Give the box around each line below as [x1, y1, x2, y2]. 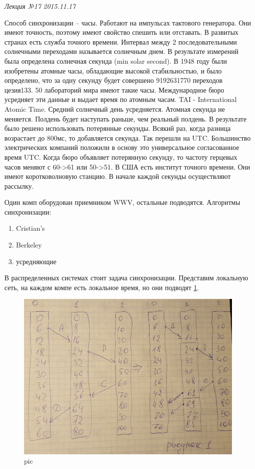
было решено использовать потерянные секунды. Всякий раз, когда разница [4, 123, 231, 133]
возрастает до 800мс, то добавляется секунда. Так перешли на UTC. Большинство [4, 132, 251, 143]
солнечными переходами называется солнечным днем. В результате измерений [4, 46, 239, 56]
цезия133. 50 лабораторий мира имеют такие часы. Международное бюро [4, 84, 225, 95]
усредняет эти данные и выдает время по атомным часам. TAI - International [4, 94, 237, 104]
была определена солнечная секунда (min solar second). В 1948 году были [4, 55, 227, 66]
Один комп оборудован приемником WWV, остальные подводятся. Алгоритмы [4, 197, 240, 207]
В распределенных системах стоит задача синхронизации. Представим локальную [4, 272, 249, 283]
